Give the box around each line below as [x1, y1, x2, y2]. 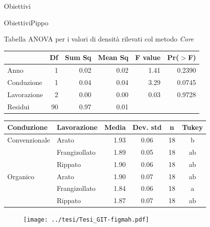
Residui [7, 101, 30, 111]
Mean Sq [98, 52, 129, 62]
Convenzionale [7, 135, 50, 145]
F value [135, 52, 161, 62]
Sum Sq [65, 52, 92, 62]
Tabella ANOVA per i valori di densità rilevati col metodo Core [4, 34, 194, 44]
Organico [7, 171, 35, 181]
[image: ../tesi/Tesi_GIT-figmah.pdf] [23, 216, 149, 224]
